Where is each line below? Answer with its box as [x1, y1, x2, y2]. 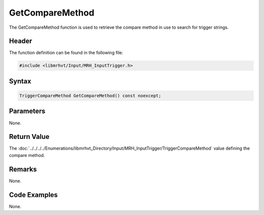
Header [9, 37, 32, 45]
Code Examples [9, 191, 58, 199]
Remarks [9, 165, 37, 173]
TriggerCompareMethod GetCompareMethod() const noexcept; [19, 93, 161, 98]
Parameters [9, 107, 45, 116]
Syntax [9, 77, 31, 85]
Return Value [9, 133, 50, 141]
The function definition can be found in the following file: [9, 50, 123, 56]
